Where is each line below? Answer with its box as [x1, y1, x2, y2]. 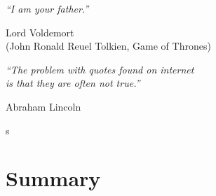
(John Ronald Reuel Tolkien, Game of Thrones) [6, 38, 211, 53]
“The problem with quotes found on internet [6, 62, 194, 76]
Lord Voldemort [6, 24, 74, 39]
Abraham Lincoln [6, 99, 81, 113]
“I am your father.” [6, 1, 89, 15]
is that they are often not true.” [6, 76, 140, 90]
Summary [6, 164, 101, 192]
